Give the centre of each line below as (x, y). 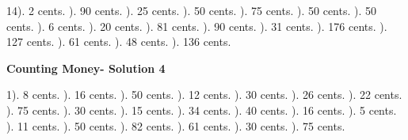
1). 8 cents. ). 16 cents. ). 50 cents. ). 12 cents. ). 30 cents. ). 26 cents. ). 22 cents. (204, 95)
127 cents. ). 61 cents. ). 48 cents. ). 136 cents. (119, 42)
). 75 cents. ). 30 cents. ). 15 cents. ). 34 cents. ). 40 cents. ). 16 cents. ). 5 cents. (202, 110)
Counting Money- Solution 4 (86, 68)
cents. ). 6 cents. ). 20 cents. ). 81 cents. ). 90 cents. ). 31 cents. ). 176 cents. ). (197, 26)
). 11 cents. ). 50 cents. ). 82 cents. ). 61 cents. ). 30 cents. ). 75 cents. (176, 125)
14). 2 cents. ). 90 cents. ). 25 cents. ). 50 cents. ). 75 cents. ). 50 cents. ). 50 (192, 10)
